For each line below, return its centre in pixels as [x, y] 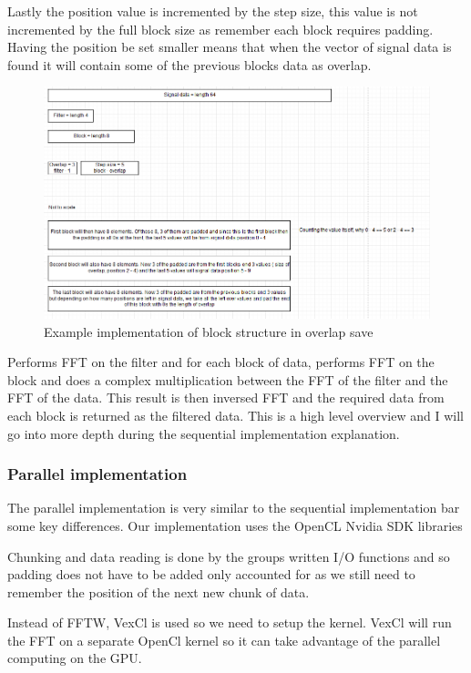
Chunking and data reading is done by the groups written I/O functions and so [229, 556]
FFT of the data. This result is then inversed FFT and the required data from [226, 398]
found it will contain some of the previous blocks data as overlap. [189, 64]
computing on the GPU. [75, 658]
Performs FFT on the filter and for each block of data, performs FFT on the [221, 362]
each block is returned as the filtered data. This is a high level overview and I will [235, 415]
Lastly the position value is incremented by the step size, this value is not [213, 11]
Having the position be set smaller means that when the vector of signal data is [230, 47]
